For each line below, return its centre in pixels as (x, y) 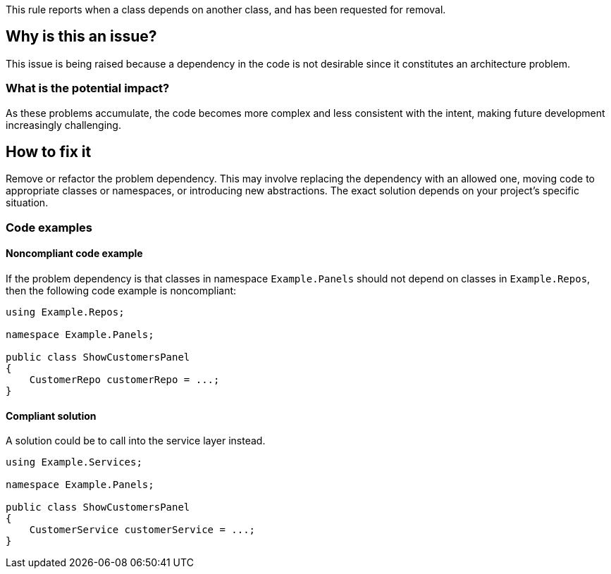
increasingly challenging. (63, 125)
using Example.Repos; (65, 312)
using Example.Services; (74, 462)
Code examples (49, 227)
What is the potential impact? (88, 88)
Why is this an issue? (81, 37)
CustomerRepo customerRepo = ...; (124, 380)
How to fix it (49, 152)
